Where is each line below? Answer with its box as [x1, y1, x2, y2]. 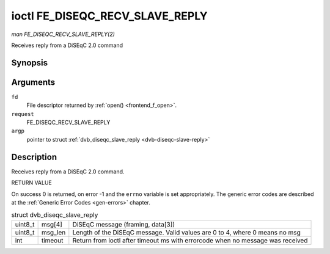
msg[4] [41, 220, 62, 228]
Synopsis [11, 57, 48, 68]
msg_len [41, 228, 66, 236]
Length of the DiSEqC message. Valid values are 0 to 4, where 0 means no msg [72, 228, 301, 236]
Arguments [11, 77, 56, 87]
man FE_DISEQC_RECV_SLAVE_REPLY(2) [11, 31, 116, 38]
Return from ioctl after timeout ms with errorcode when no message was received [72, 236, 308, 244]
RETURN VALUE [11, 179, 52, 186]
